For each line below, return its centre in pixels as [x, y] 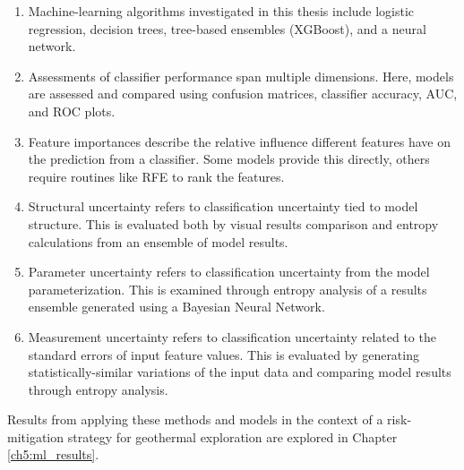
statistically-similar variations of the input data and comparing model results [240, 372]
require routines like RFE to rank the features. [156, 176]
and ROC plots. [72, 111]
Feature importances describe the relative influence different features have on [239, 141]
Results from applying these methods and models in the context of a [195, 419]
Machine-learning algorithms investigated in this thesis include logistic [221, 11]
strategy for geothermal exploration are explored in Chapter [232, 436]
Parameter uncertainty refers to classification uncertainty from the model [229, 272]
